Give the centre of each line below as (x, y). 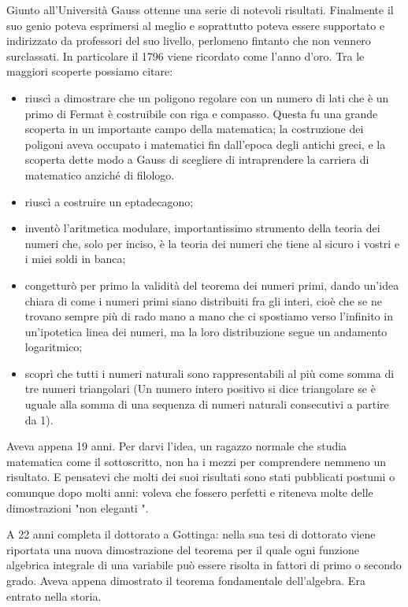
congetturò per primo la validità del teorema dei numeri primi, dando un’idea (212, 285)
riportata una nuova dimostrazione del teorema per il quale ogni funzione (183, 549)
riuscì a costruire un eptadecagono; (109, 201)
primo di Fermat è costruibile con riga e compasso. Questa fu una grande (201, 113)
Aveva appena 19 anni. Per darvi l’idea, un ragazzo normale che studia (177, 446)
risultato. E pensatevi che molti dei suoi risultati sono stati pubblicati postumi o (201, 477)
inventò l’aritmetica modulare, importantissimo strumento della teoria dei (202, 228)
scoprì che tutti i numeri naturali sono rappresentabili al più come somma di (210, 373)
